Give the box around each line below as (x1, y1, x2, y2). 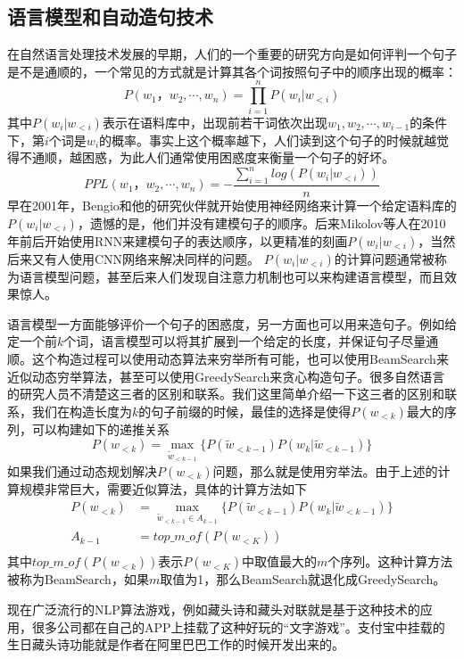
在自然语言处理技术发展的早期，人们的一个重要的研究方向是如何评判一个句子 (7, 45, 457, 63)
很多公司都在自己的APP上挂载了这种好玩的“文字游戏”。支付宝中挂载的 (31, 617, 445, 636)
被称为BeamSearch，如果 (7, 570, 149, 589)
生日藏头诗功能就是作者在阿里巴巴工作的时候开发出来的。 (7, 635, 344, 654)
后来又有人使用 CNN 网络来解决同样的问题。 (7, 249, 261, 268)
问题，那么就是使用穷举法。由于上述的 (212, 461, 438, 480)
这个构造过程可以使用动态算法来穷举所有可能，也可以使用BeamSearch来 (31, 350, 449, 367)
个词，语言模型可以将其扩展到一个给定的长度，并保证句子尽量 (63, 332, 427, 350)
